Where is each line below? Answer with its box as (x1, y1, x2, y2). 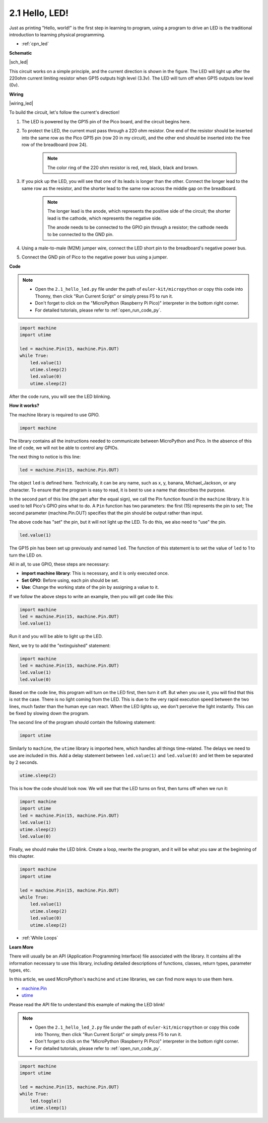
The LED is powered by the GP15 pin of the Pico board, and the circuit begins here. (21, 118, 191, 124)
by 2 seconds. (9, 759, 38, 765)
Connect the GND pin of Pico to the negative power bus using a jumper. (21, 254, 168, 260)
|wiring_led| (9, 100, 33, 106)
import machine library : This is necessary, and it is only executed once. (21, 570, 169, 576)
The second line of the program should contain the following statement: (9, 720, 156, 725)
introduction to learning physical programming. (9, 31, 105, 37)
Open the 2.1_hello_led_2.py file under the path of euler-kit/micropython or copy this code (35, 1024, 240, 1031)
